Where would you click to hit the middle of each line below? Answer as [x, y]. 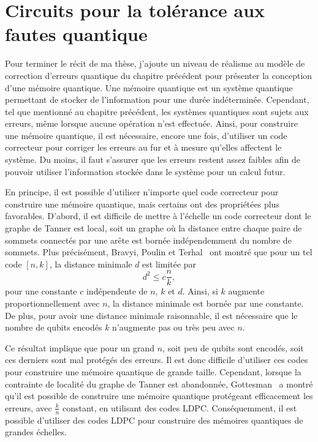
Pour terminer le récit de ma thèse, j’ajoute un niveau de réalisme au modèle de [155, 63]
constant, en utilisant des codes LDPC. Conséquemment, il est [180, 407]
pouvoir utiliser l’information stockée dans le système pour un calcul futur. [145, 171]
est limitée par [169, 264]
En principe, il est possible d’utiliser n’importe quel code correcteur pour [142, 192]
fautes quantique [76, 34]
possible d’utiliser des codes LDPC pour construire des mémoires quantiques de [154, 420]
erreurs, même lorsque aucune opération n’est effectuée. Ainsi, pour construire [151, 123]
